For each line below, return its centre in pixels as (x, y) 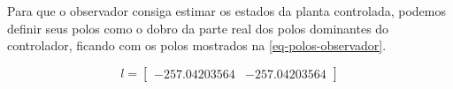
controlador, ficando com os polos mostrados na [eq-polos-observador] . (197, 45)
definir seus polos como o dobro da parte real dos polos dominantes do (198, 28)
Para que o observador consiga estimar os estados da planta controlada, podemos (226, 11)
